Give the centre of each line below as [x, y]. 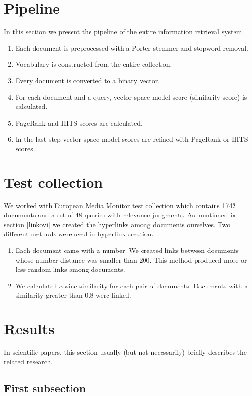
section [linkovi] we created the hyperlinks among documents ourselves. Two [117, 224]
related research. [28, 361]
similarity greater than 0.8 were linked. [73, 295]
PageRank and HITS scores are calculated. [79, 122]
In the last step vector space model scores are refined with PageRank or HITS [132, 139]
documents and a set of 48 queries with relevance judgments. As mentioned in [120, 215]
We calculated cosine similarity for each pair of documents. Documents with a [132, 285]
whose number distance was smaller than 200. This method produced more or [131, 260]
